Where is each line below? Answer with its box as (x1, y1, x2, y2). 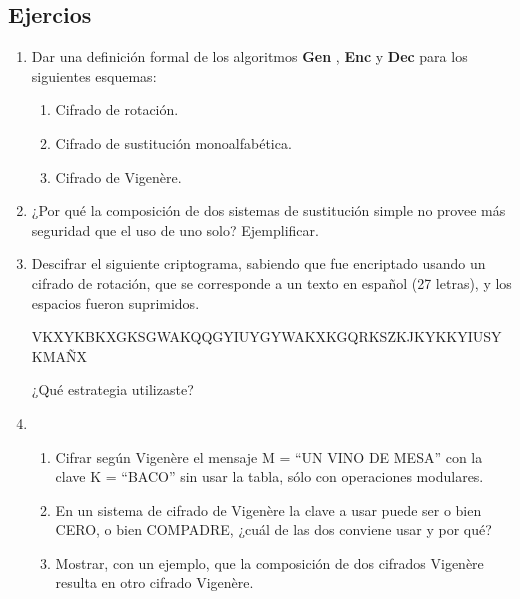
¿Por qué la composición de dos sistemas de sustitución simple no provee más (31, 200, 506, 221)
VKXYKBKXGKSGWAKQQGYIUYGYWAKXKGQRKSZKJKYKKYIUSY (31, 326, 502, 347)
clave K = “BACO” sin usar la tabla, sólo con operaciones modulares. (55, 466, 484, 487)
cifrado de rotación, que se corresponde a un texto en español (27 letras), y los (31, 272, 512, 293)
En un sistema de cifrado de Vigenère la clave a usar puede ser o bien (55, 499, 482, 520)
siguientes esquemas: (31, 65, 157, 86)
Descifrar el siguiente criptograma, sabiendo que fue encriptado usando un (31, 253, 486, 274)
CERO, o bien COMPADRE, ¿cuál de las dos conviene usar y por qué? (55, 519, 492, 540)
